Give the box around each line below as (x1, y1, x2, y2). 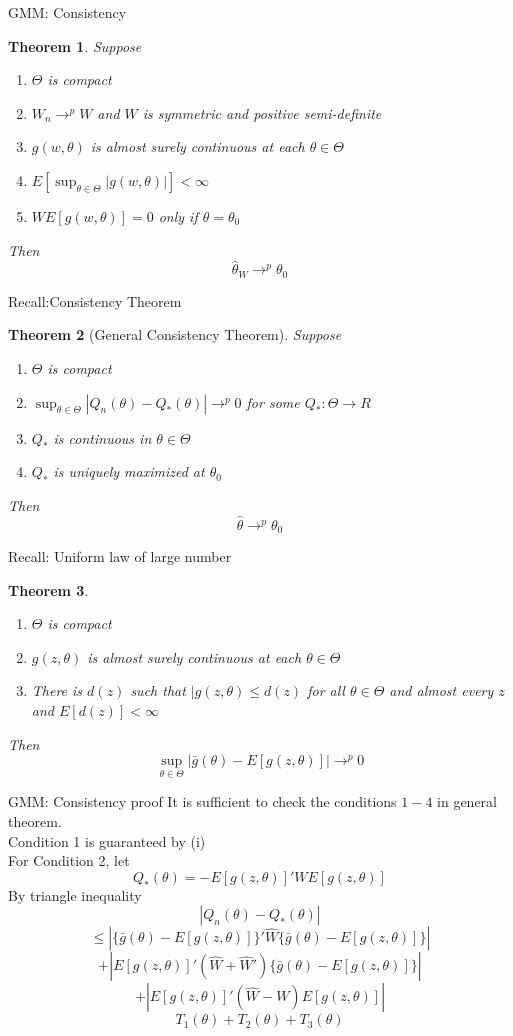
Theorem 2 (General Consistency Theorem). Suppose (8, 324, 342, 345)
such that (130, 680, 186, 701)
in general (437, 791, 498, 812)
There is (31, 680, 83, 701)
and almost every (389, 680, 494, 701)
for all (307, 680, 345, 701)
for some (246, 391, 300, 412)
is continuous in (53, 427, 152, 448)
